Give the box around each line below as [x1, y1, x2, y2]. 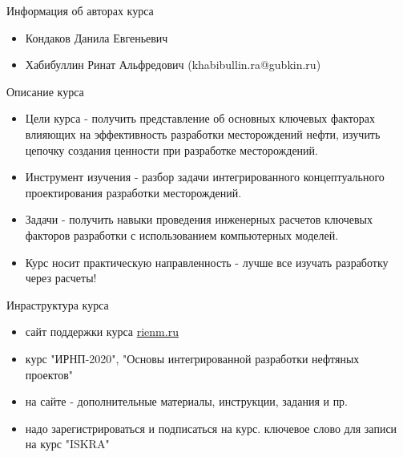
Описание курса [6, 83, 84, 99]
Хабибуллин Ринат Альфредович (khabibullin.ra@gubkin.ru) [25, 56, 321, 73]
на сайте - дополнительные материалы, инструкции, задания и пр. [25, 393, 349, 410]
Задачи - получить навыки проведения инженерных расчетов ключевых [25, 211, 373, 228]
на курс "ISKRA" [25, 435, 110, 452]
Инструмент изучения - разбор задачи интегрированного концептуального [25, 168, 385, 185]
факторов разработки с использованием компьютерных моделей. [25, 226, 339, 243]
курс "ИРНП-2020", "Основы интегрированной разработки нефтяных [25, 350, 360, 366]
